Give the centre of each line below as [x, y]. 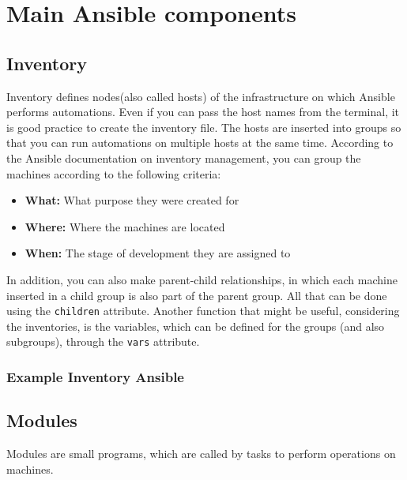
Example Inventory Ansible [95, 376]
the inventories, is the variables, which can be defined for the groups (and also [196, 326]
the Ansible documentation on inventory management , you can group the [184, 157]
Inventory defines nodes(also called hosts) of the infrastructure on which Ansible [201, 96]
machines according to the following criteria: [114, 173]
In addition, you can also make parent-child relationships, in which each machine [202, 279]
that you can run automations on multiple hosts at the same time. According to [200, 142]
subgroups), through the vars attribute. [103, 341]
